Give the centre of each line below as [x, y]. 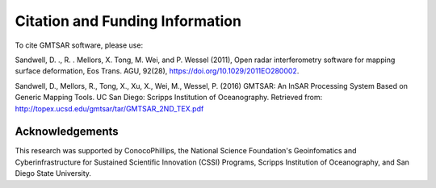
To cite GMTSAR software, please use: [79, 45]
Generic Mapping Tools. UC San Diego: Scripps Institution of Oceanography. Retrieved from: [169, 98]
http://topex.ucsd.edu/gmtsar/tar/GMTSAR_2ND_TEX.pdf [109, 108]
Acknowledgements [67, 132]
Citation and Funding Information [128, 21]
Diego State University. [53, 173]
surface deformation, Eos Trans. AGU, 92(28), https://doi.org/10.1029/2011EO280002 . [157, 71]
